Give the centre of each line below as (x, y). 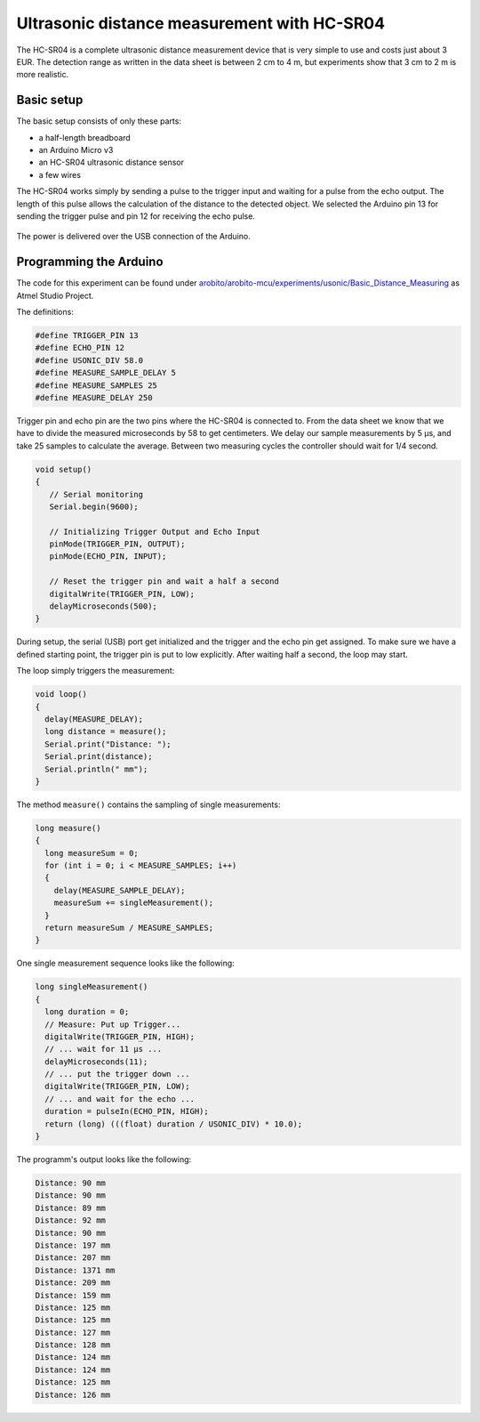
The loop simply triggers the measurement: (96, 671)
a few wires (60, 174)
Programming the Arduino (90, 262)
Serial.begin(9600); (94, 506)
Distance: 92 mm (71, 1220)
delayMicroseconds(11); (96, 1062)
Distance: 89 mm (71, 1208)
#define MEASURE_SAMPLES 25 (96, 385)
